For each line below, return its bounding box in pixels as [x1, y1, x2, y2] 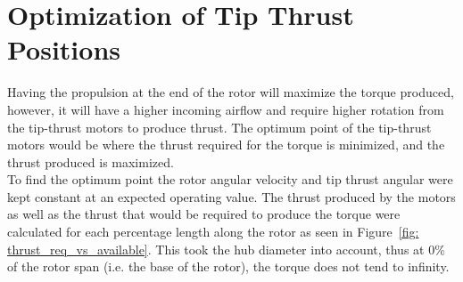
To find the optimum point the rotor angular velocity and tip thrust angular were [7, 170, 453, 189]
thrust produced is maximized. [7, 152, 174, 171]
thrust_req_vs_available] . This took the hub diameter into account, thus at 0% [7, 239, 445, 258]
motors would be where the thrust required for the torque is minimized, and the [7, 135, 445, 154]
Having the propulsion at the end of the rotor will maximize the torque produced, [7, 83, 454, 101]
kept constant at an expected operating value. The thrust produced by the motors [7, 187, 456, 205]
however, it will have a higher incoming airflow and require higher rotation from [7, 100, 444, 118]
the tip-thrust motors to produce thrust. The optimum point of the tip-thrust [7, 117, 432, 136]
